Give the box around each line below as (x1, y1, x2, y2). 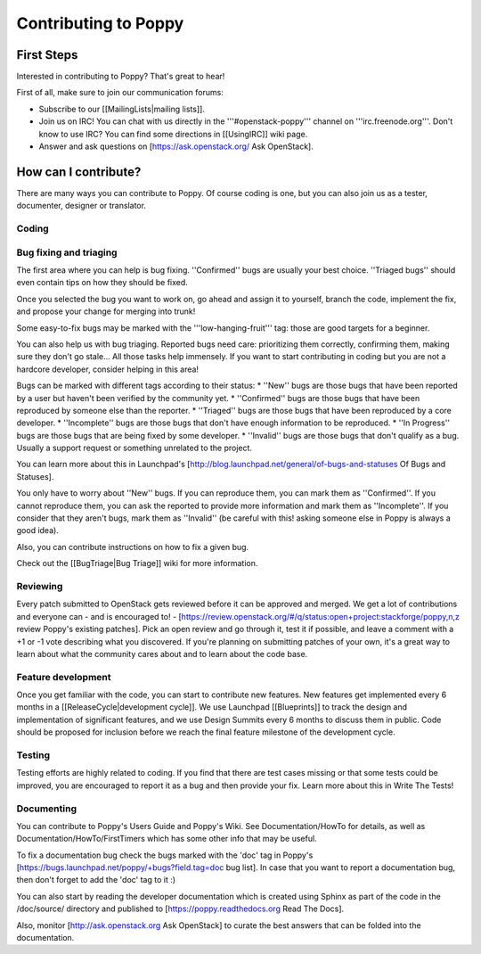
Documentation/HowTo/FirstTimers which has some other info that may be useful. (16, 834, 317, 844)
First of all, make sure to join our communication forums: (16, 87, 224, 98)
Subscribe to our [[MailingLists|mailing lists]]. (38, 103, 205, 114)
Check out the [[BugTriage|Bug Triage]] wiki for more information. (16, 558, 258, 569)
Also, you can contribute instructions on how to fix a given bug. (16, 541, 249, 552)
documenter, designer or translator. (16, 201, 147, 211)
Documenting (16, 802, 77, 815)
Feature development (16, 670, 111, 683)
